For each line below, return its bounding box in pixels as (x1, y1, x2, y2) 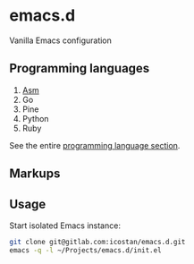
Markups (9, 166, 61, 182)
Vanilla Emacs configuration (9, 35, 112, 46)
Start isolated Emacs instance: (9, 220, 121, 231)
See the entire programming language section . (9, 140, 181, 150)
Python (21, 113, 49, 123)
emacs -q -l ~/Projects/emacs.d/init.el (9, 245, 163, 255)
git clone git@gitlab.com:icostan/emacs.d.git (9, 237, 186, 246)
